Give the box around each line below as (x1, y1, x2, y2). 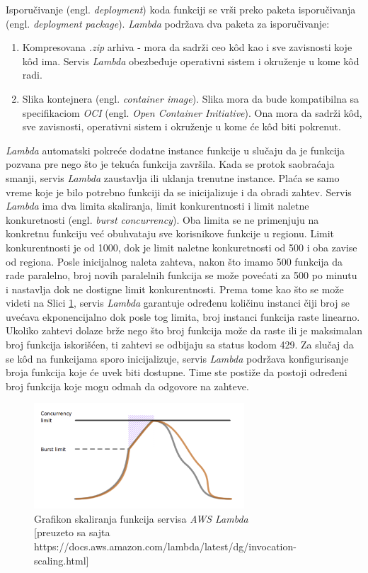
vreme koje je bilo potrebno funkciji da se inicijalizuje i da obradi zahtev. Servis (6, 184, 352, 199)
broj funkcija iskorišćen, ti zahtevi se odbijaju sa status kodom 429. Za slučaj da (6, 337, 354, 352)
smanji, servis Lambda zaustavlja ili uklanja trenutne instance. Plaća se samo (6, 170, 340, 185)
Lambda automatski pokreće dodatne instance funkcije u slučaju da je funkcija (6, 142, 345, 157)
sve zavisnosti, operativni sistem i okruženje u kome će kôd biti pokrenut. (22, 119, 341, 134)
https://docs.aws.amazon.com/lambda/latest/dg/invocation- (34, 538, 297, 553)
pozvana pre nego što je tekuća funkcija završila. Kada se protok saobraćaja (6, 157, 335, 171)
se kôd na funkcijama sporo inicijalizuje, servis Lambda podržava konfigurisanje (6, 351, 349, 365)
